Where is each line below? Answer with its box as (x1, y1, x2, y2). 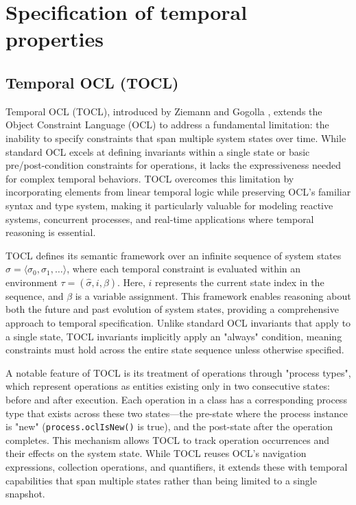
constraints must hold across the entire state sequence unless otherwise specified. (5, 342, 344, 357)
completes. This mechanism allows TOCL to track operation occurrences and (5, 432, 330, 447)
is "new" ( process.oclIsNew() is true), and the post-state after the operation (5, 419, 333, 434)
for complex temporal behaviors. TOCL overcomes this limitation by (5, 171, 294, 185)
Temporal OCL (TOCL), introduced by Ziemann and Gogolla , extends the (5, 104, 322, 118)
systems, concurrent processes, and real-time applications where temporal (5, 211, 314, 226)
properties (5, 25, 104, 53)
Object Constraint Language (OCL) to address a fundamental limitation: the (5, 117, 329, 132)
